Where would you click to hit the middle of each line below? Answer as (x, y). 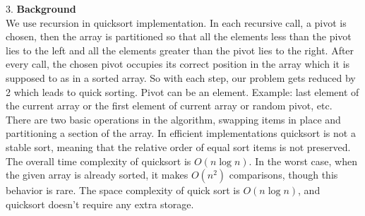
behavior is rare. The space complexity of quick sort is (123, 190)
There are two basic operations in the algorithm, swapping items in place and (173, 119)
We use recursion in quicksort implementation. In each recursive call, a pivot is (176, 22)
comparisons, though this (283, 175)
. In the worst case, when (303, 161)
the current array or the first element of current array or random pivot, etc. (169, 106)
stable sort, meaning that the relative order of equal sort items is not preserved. (178, 146)
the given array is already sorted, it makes (97, 175)
